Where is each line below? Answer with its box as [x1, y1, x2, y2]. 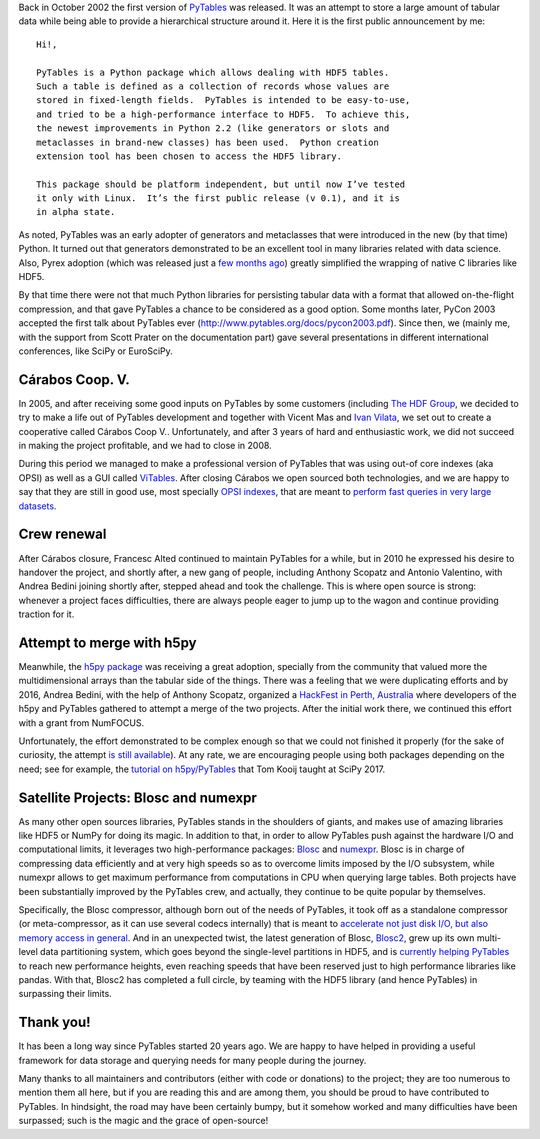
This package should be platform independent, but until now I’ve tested [36, 178, 406, 190]
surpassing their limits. [18, 988, 112, 1000]
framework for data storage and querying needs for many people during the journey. [18, 1054, 367, 1066]
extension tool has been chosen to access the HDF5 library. [36, 150, 342, 162]
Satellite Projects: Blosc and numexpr [18, 789, 257, 806]
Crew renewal [18, 526, 107, 543]
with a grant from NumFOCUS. [18, 716, 145, 729]
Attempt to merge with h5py [18, 634, 197, 651]
